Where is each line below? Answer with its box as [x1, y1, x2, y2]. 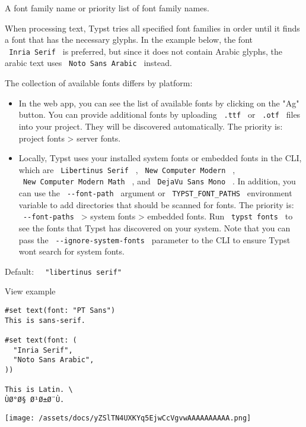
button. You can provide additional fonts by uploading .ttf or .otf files [18, 108, 301, 121]
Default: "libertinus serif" [5, 265, 122, 277]
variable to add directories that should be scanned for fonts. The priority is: [18, 198, 294, 211]
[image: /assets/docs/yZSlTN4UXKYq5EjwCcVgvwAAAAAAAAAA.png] [5, 413, 251, 422]
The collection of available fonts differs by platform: [5, 77, 193, 89]
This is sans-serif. [5, 316, 86, 325]
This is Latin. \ [5, 385, 73, 394]
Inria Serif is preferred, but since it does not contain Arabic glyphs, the [9, 45, 283, 57]
